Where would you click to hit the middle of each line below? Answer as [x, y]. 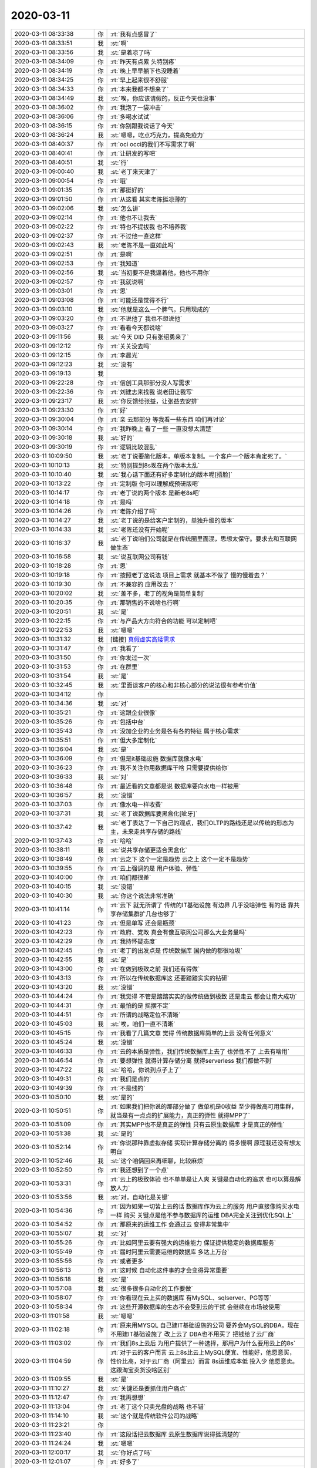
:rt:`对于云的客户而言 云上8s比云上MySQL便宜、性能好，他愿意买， [203, 1352]
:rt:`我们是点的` [131, 1079]
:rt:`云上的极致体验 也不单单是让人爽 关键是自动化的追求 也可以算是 [203, 1179]
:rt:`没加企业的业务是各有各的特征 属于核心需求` [176, 731]
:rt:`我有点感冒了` [134, 34]
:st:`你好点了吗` [131, 1452]
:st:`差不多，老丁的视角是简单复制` [157, 593]
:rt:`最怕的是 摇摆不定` [140, 1005]
